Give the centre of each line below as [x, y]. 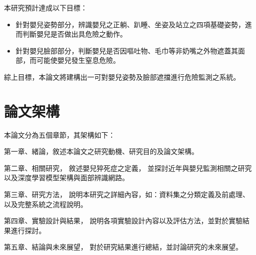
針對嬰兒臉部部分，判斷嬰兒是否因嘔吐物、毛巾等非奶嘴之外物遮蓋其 [127, 50]
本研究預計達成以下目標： [46, 7]
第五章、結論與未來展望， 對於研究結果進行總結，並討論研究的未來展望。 [123, 247]
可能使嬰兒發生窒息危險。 [78, 60]
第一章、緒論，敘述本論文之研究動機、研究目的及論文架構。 [101, 151]
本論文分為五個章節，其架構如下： [60, 134]
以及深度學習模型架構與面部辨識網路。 [66, 178]
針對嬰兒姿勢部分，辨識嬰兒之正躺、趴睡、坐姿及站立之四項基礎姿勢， [130, 24]
